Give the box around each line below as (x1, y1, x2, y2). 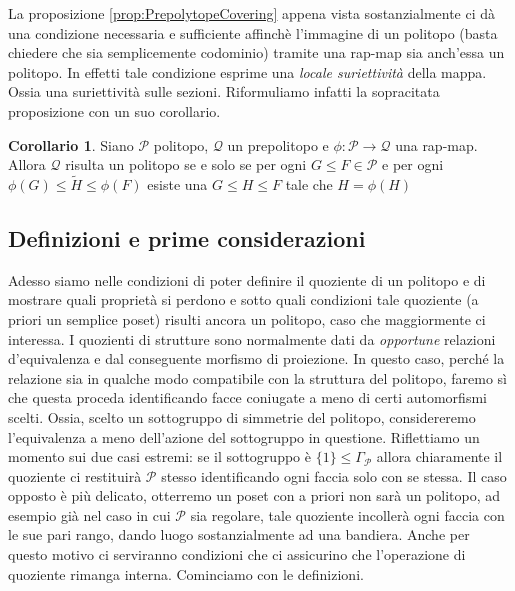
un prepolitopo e (227, 134, 329, 155)
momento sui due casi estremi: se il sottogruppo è (8, 446, 311, 467)
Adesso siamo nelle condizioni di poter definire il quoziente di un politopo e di (8, 269, 486, 290)
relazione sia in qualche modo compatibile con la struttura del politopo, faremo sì (8, 367, 507, 388)
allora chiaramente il (376, 446, 503, 467)
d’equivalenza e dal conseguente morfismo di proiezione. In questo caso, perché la (8, 348, 505, 369)
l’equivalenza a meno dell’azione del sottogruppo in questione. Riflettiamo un (8, 426, 480, 447)
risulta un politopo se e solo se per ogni (65, 154, 307, 175)
